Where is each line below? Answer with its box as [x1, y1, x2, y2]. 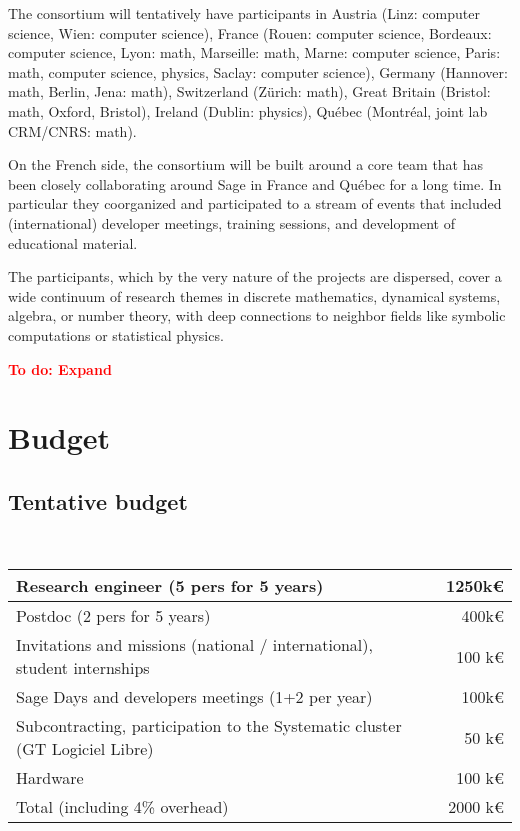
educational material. [8, 232, 138, 253]
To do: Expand [8, 358, 112, 379]
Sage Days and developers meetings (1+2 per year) [16, 685, 373, 709]
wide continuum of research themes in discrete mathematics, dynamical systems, [8, 285, 501, 306]
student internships [16, 656, 150, 680]
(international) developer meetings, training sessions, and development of [8, 212, 455, 233]
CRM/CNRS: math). [8, 120, 137, 141]
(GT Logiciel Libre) [16, 737, 154, 761]
